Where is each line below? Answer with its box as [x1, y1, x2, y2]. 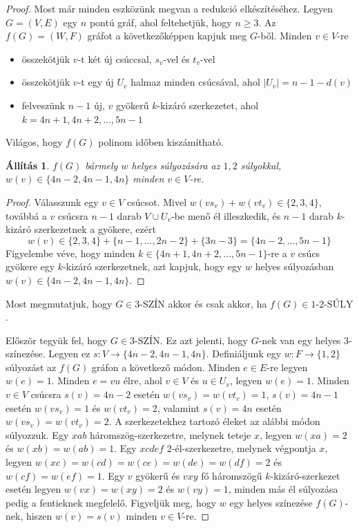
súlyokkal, [240, 158, 282, 172]
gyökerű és [135, 468, 180, 482]
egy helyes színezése [229, 495, 313, 509]
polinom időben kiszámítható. [98, 135, 224, 149]
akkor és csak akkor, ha [168, 296, 267, 310]
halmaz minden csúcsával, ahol [130, 75, 260, 89]
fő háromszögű [201, 468, 262, 482]
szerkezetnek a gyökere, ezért [34, 222, 156, 236]
